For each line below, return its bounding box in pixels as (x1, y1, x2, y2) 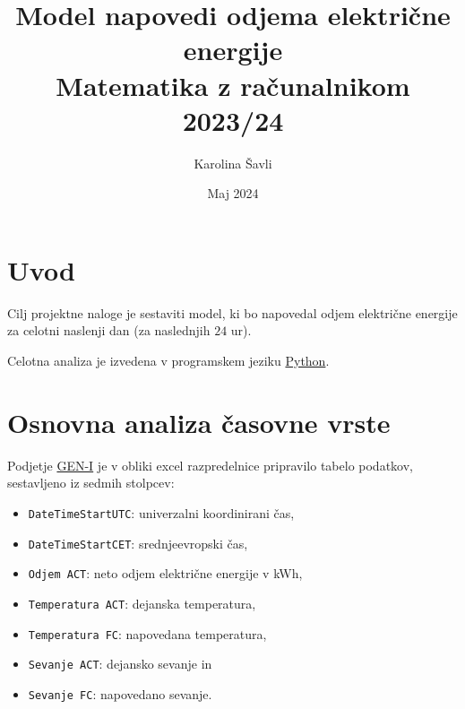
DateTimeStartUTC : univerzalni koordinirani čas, (28, 503, 295, 522)
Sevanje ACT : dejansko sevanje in (28, 654, 212, 673)
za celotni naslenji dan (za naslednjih (7, 321, 211, 340)
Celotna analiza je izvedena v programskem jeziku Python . (7, 351, 330, 369)
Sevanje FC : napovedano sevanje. (28, 684, 212, 703)
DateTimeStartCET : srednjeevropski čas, (28, 533, 248, 552)
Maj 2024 (207, 184, 259, 203)
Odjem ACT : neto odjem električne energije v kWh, (28, 564, 303, 583)
